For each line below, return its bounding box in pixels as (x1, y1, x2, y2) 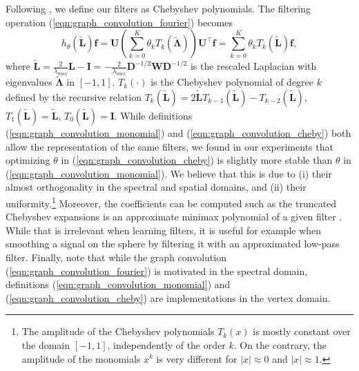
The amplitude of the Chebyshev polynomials (21, 324, 215, 339)
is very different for (156, 351, 237, 365)
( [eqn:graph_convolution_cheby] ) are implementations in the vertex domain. (6, 290, 331, 305)
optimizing (6, 153, 50, 167)
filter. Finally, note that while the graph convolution (6, 250, 226, 264)
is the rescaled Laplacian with (190, 59, 317, 73)
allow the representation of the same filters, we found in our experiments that (6, 139, 333, 153)
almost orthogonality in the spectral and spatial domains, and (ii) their (6, 180, 307, 194)
